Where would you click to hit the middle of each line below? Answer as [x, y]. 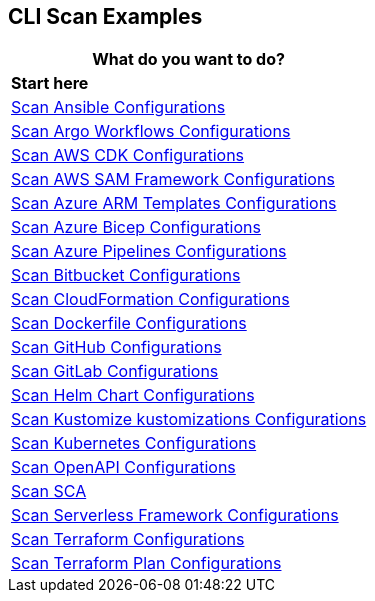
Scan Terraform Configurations [128, 539]
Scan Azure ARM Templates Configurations [174, 203]
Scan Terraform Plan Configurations [146, 563]
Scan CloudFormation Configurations [150, 299]
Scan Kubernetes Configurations [134, 443]
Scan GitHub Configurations [116, 347]
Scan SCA [49, 491]
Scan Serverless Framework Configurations [175, 515]
